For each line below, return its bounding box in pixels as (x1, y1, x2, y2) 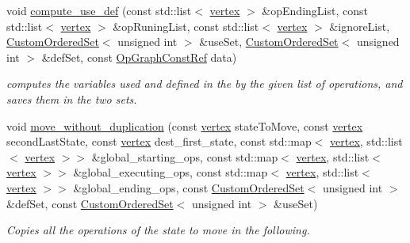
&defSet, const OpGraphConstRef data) (41, 48, 237, 65)
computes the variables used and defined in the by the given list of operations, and (6, 75, 403, 92)
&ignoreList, (329, 17, 390, 34)
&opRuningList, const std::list (113, 17, 259, 34)
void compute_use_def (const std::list (6, 2, 192, 18)
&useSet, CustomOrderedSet (199, 33, 339, 50)
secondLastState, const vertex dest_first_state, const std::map (6, 133, 312, 150)
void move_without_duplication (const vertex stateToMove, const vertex (6, 117, 363, 134)
